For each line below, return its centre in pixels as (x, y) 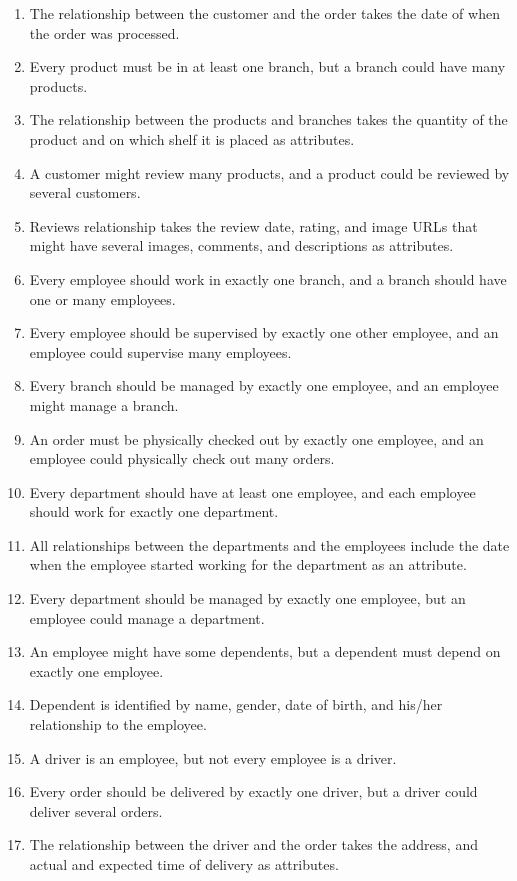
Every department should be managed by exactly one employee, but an (247, 598)
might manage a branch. (104, 404)
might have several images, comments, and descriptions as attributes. (241, 245)
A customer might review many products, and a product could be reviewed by (269, 172)
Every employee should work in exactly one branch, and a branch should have (268, 278)
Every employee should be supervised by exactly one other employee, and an (264, 332)
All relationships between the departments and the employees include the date (269, 544)
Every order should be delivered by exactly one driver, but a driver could (253, 791)
